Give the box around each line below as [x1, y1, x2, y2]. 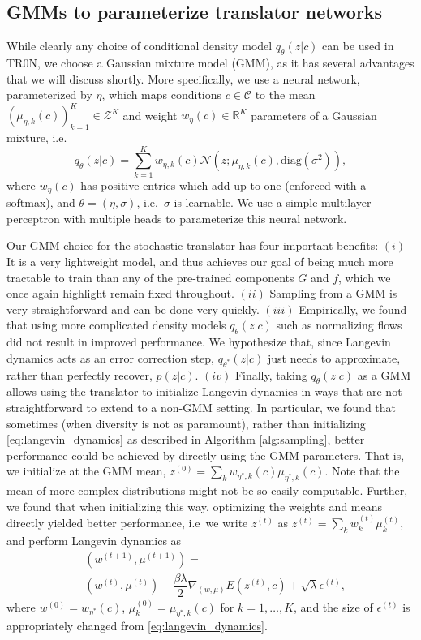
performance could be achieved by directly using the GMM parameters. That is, [6, 446, 405, 463]
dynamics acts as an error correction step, [6, 349, 214, 366]
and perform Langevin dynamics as [6, 531, 182, 548]
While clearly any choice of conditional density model [6, 37, 273, 54]
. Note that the [324, 462, 400, 479]
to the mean [255, 86, 316, 103]
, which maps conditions [101, 86, 222, 103]
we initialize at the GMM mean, [6, 462, 166, 479]
